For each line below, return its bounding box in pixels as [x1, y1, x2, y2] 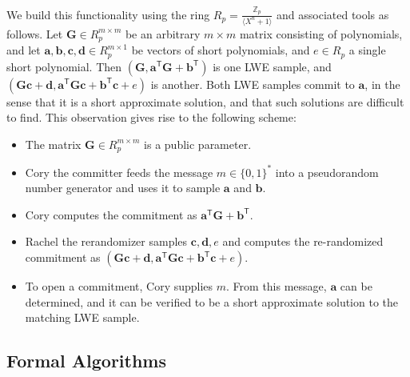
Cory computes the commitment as [25, 206, 197, 223]
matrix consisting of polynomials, [239, 25, 403, 42]
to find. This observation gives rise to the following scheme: [6, 109, 297, 126]
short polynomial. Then [6, 58, 122, 74]
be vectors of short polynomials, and [131, 42, 310, 58]
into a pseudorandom [275, 163, 379, 180]
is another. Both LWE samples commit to [150, 75, 355, 92]
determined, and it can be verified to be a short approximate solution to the [25, 293, 399, 310]
